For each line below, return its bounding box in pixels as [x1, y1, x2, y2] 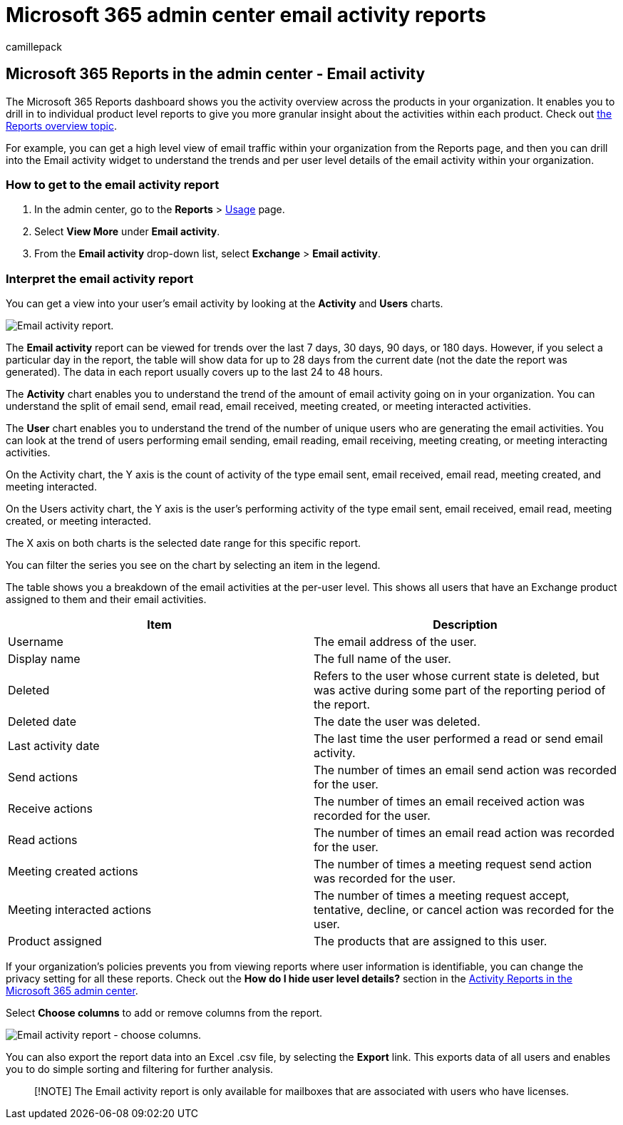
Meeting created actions [8, 864, 138, 879]
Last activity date [8, 739, 100, 754]
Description [433, 617, 498, 632]
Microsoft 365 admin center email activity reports [6, 3, 487, 27]
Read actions [8, 833, 78, 848]
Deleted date [8, 714, 76, 729]
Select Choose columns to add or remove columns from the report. [6, 1007, 323, 1019]
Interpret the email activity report [6, 271, 194, 286]
